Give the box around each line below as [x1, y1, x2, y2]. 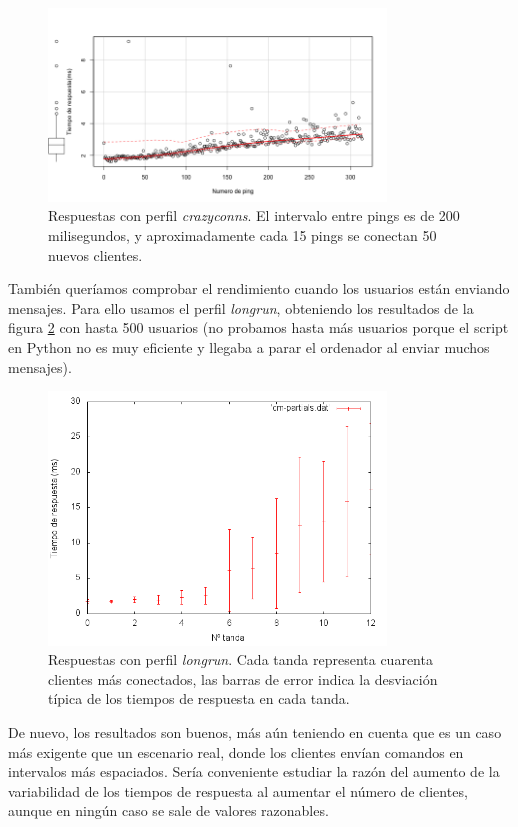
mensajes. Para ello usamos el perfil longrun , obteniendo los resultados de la [8, 297, 474, 318]
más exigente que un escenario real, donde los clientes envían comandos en [8, 741, 464, 762]
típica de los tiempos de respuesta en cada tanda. [48, 688, 350, 709]
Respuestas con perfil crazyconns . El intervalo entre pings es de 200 [48, 205, 460, 226]
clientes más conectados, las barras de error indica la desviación [48, 668, 438, 689]
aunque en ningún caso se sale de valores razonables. [8, 800, 329, 821]
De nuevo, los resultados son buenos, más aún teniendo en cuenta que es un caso [8, 721, 502, 742]
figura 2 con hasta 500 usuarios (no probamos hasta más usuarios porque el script [8, 317, 509, 338]
